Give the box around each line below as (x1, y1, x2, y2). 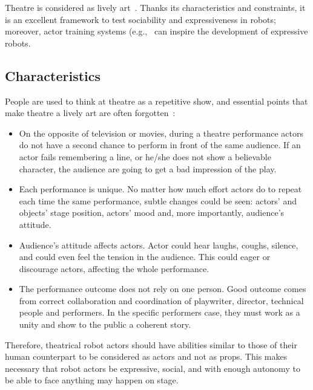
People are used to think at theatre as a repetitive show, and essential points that (5, 94, 308, 107)
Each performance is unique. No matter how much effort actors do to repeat (19, 183, 302, 195)
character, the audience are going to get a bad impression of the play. (19, 162, 277, 175)
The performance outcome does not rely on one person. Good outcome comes (19, 282, 306, 295)
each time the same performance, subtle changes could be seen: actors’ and (19, 194, 297, 207)
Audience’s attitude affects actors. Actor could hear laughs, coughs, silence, (19, 238, 298, 251)
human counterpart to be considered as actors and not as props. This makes (5, 350, 288, 363)
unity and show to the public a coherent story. (19, 318, 191, 331)
